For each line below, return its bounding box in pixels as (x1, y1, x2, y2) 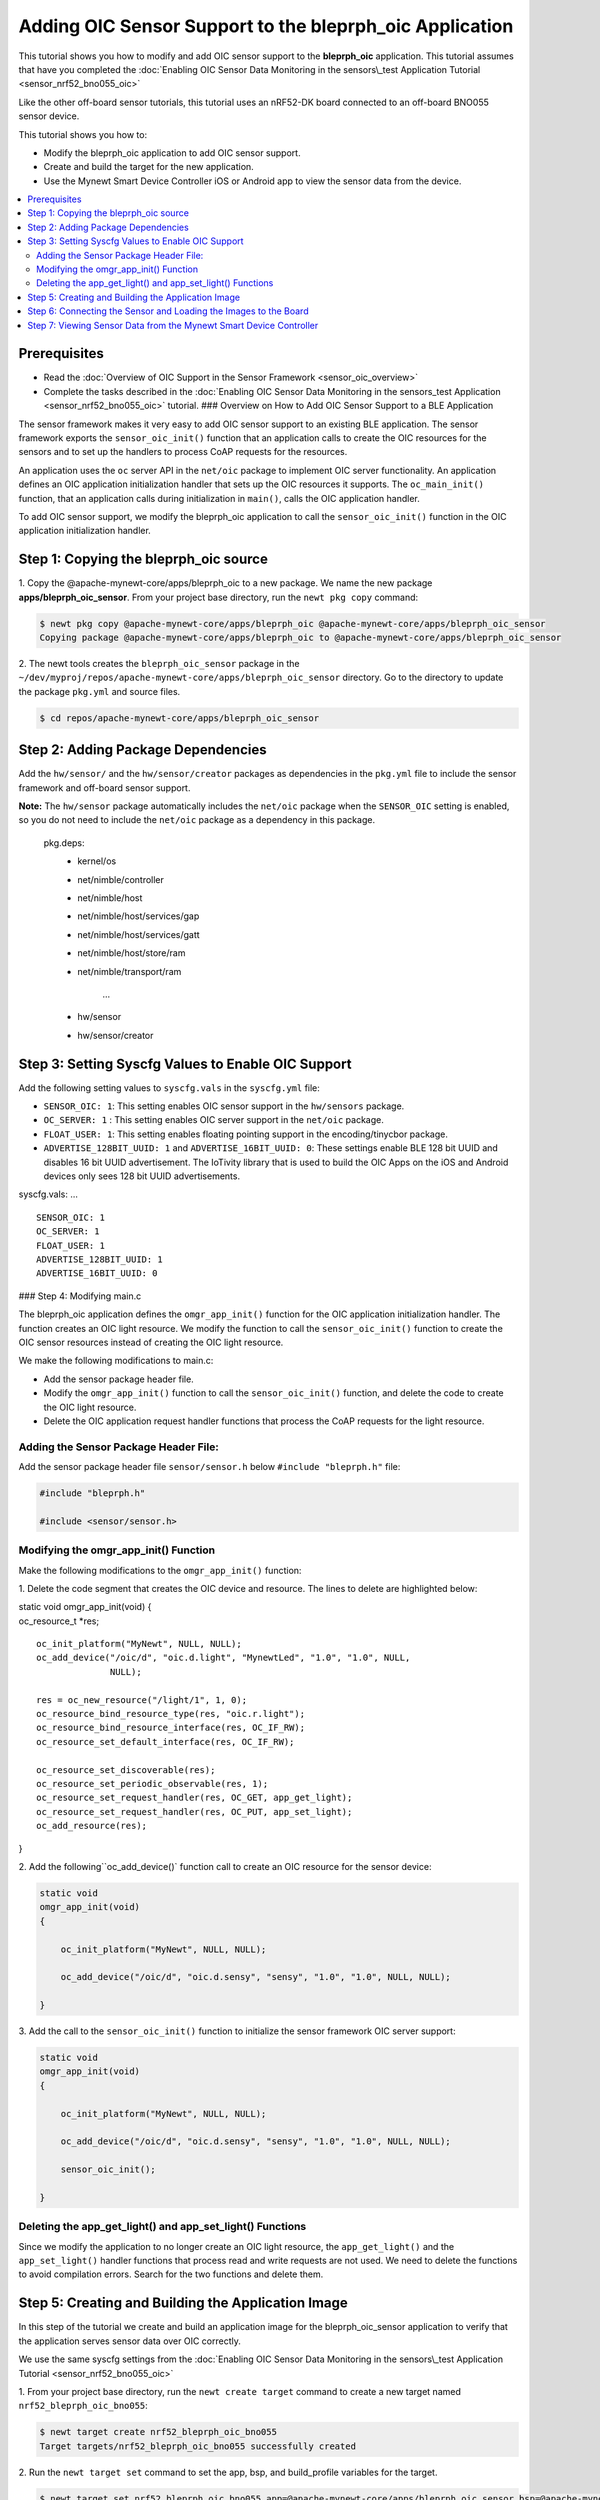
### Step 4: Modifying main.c (18, 1290, 142, 1302)
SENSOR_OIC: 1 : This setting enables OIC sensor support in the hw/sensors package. (43, 1100, 405, 1112)
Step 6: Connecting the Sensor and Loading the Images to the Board (27, 305, 309, 317)
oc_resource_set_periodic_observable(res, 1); (36, 1778, 269, 1789)
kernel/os (77, 855, 117, 867)
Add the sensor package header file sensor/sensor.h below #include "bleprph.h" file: (18, 1461, 401, 1473)
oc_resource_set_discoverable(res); (36, 1764, 216, 1775)
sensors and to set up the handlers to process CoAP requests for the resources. (18, 446, 348, 458)
